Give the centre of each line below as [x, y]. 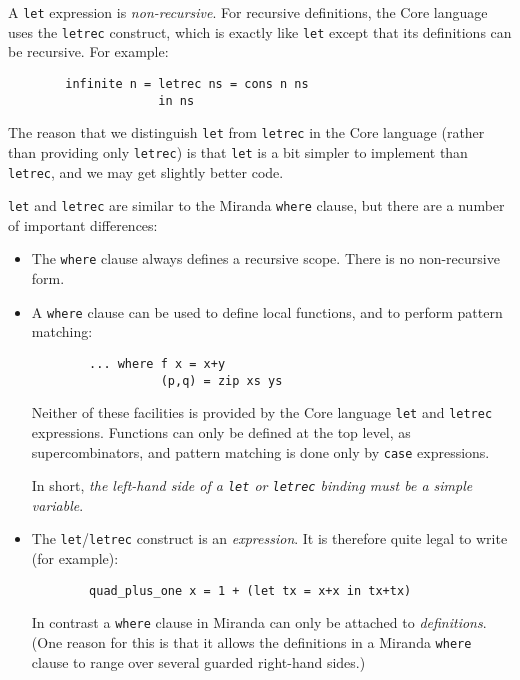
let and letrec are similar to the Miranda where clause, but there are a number [256, 205]
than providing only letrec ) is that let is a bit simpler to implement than [238, 151]
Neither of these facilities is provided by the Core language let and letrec [262, 412]
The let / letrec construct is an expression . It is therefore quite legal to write [269, 538]
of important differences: [83, 224]
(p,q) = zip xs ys [221, 380]
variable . [57, 504]
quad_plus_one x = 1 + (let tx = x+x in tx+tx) [250, 590]
